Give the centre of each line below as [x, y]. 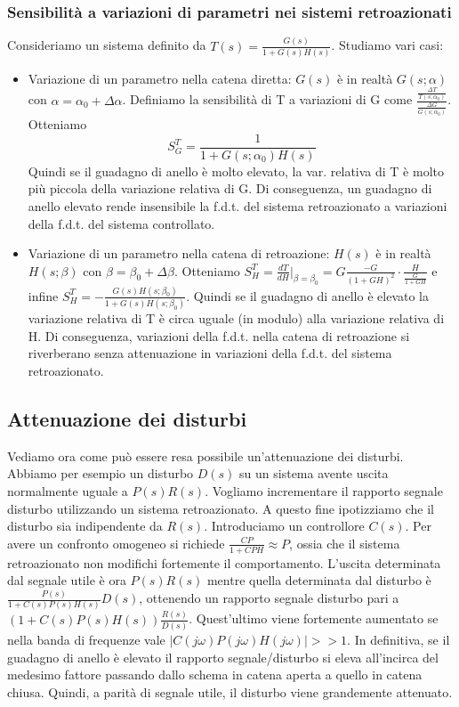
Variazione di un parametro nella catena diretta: [160, 78]
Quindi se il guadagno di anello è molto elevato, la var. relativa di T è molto [236, 171]
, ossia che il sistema [345, 543]
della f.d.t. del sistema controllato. [121, 223]
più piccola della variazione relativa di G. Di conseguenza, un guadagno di [230, 188]
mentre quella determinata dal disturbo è [319, 580]
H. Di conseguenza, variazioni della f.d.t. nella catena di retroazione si [219, 335]
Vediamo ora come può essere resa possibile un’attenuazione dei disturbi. [205, 455]
